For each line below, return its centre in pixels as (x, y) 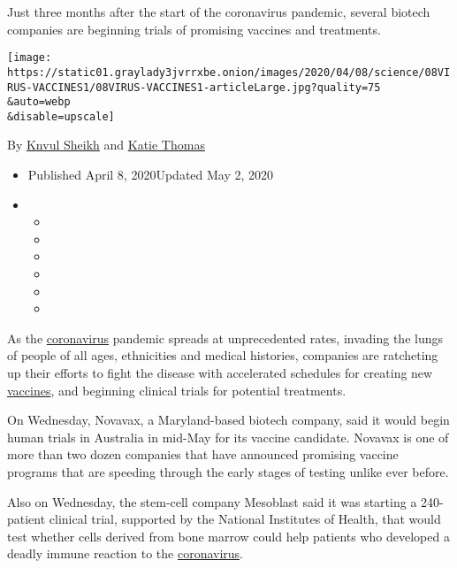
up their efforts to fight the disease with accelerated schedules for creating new (220, 372)
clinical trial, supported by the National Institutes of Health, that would (245, 519)
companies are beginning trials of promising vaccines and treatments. (194, 29)
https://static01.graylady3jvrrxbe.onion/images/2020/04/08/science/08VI (229, 72)
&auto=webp (39, 102)
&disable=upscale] (61, 116)
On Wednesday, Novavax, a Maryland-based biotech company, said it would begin (228, 420)
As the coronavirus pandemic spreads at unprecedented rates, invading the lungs (225, 338)
